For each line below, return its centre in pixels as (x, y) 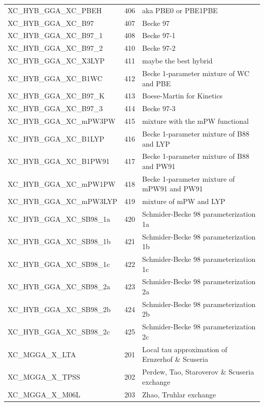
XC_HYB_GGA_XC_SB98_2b (59, 309)
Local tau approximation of (185, 349)
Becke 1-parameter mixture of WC (196, 73)
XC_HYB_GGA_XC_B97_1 (55, 35)
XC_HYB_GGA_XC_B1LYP (56, 138)
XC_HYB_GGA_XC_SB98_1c (59, 264)
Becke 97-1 (159, 35)
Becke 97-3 (159, 108)
